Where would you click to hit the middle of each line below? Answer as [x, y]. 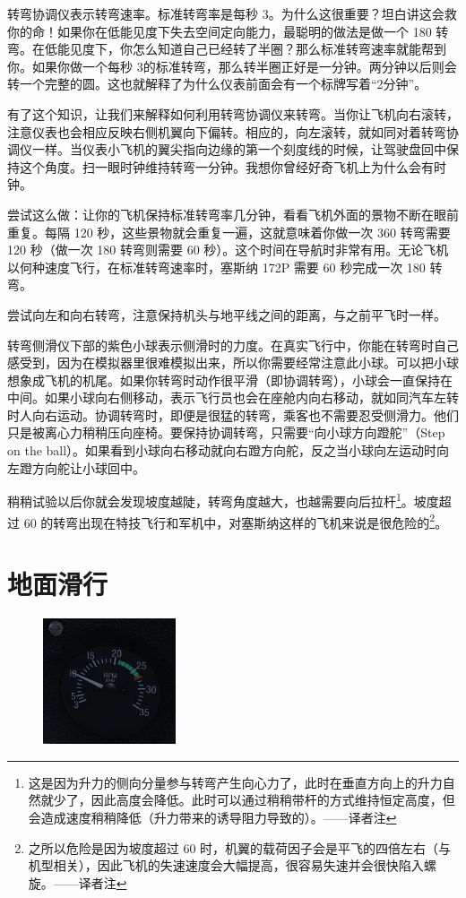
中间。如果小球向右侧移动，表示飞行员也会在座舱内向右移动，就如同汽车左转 [233, 397]
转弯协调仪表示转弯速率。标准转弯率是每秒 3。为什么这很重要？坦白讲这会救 [232, 13]
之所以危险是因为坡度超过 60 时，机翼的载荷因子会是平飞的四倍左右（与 [240, 847]
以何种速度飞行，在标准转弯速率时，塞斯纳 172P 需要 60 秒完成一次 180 [216, 267]
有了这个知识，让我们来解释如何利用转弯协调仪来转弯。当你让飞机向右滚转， [233, 113]
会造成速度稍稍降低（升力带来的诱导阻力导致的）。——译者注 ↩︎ [212, 817]
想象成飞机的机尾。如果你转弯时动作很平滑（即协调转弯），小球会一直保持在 [230, 380]
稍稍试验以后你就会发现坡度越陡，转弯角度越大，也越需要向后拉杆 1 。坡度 [223, 500]
